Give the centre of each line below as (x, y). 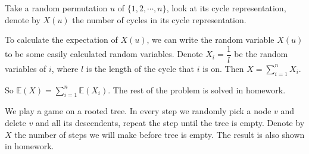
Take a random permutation (56, 8)
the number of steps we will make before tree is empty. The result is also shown (160, 134)
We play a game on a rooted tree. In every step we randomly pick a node (138, 111)
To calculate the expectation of (61, 40)
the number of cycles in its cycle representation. (159, 19)
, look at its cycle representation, (226, 8)
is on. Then (223, 68)
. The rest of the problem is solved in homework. (197, 89)
